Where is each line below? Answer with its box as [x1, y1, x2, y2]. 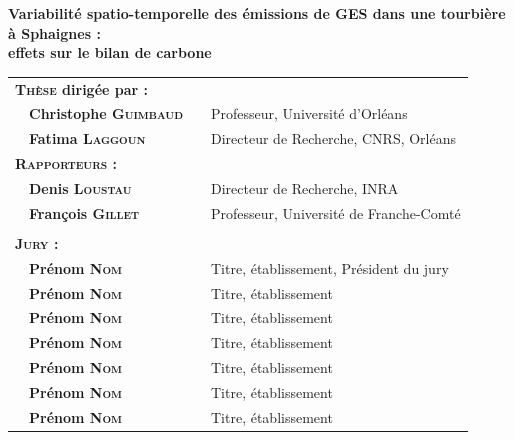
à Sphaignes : [8, 22, 101, 43]
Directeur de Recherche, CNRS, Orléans [211, 128, 457, 149]
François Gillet [29, 202, 140, 223]
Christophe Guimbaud [29, 103, 183, 124]
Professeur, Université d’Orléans [211, 103, 408, 124]
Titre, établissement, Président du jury [211, 257, 449, 278]
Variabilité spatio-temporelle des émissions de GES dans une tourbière [8, 3, 506, 23]
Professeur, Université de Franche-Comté [211, 202, 461, 223]
